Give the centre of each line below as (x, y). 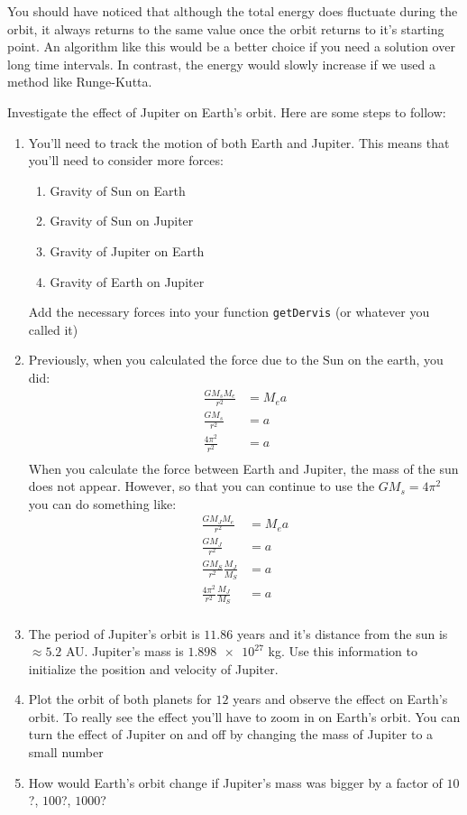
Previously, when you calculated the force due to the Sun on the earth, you (236, 360)
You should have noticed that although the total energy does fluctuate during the (233, 11)
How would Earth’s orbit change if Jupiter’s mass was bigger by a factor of (235, 782)
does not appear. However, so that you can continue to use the (201, 486)
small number (66, 752)
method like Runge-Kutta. (80, 82)
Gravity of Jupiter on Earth (127, 250)
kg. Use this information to (343, 651)
